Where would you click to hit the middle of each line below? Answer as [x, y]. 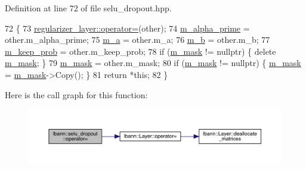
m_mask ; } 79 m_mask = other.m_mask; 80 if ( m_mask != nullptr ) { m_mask [153, 63]
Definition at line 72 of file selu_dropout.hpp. [88, 8]
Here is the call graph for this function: [76, 94]
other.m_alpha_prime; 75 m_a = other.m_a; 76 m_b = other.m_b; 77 [137, 40]
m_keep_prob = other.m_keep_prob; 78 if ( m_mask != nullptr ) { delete [140, 51]
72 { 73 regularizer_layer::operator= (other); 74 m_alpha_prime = [127, 28]
